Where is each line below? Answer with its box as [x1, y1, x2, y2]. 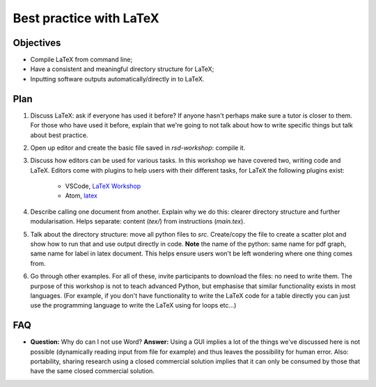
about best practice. [30, 131, 88, 139]
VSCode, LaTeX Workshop [65, 182, 141, 191]
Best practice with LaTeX [13, 10, 159, 26]
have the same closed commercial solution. [30, 367, 155, 375]
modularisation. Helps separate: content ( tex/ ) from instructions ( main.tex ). [30, 217, 245, 226]
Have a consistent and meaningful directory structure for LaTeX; [30, 65, 214, 73]
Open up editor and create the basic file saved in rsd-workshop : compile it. [30, 143, 246, 152]
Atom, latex [65, 191, 97, 200]
